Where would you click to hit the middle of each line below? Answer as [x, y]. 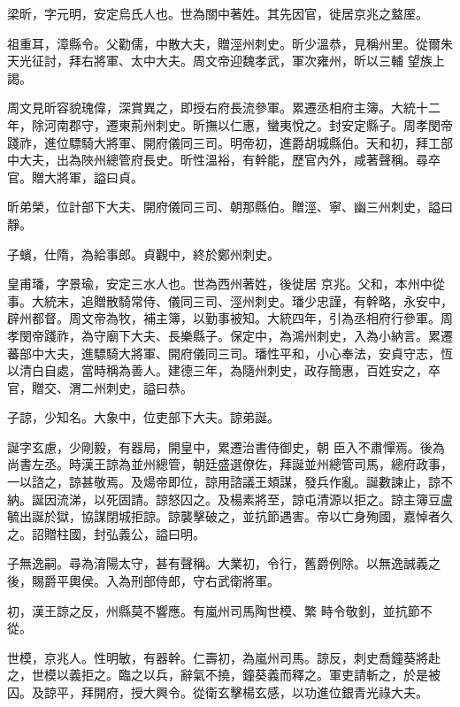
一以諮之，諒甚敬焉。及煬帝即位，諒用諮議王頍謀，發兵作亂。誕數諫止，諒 [224, 482]
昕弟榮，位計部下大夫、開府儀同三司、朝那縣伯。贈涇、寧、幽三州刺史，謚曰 [230, 207]
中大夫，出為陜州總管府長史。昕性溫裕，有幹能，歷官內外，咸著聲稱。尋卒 [224, 160]
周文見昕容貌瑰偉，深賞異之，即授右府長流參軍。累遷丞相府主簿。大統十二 [224, 108]
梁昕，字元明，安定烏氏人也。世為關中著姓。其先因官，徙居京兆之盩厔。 [218, 13]
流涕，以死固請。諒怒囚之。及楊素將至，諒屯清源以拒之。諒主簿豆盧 [254, 499]
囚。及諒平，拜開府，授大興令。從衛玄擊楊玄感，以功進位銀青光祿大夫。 [218, 692]
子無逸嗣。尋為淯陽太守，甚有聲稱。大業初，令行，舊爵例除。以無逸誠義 [218, 563]
